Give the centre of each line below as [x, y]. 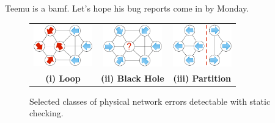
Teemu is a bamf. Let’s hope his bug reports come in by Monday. [127, 8]
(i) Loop [63, 78]
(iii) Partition [202, 78]
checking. [46, 113]
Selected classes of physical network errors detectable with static [150, 101]
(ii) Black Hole [133, 78]
